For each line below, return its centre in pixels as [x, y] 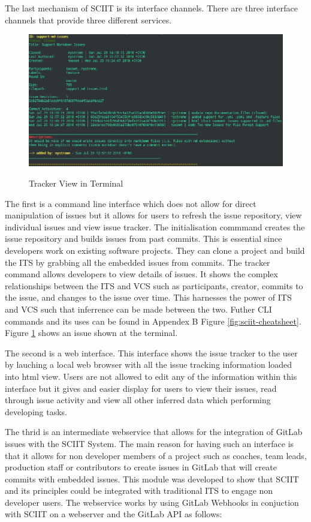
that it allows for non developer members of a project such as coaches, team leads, [156, 455]
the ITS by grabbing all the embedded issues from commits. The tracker [138, 262]
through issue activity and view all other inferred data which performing [138, 400]
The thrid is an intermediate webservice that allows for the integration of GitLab [154, 432]
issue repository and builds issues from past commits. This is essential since [144, 238]
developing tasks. [36, 411]
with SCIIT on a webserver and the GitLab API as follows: [114, 514]
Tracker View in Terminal [76, 183]
